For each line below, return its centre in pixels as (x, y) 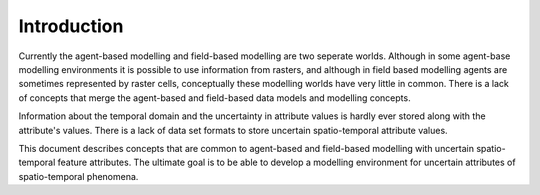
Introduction (71, 26)
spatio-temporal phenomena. (78, 176)
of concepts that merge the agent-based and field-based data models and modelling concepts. (214, 97)
